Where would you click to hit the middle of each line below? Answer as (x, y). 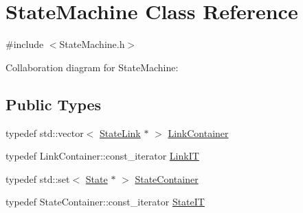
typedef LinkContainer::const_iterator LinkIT (102, 156)
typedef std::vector (45, 133)
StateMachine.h (92, 44)
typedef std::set (38, 178)
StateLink (120, 133)
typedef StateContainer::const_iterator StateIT (105, 202)
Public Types (54, 104)
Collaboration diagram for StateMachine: (92, 67)
